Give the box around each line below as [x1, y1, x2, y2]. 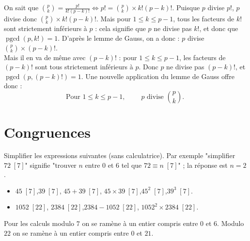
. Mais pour [96, 14, 131, 24]
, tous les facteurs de [173, 14, 234, 24]
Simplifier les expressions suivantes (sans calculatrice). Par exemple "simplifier [4, 150, 235, 160]
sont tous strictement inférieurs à [35, 62, 133, 72]
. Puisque [172, 2, 200, 12]
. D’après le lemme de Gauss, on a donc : [58, 32, 180, 43]
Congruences [4, 122, 91, 142]
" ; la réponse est [178, 160, 228, 170]
